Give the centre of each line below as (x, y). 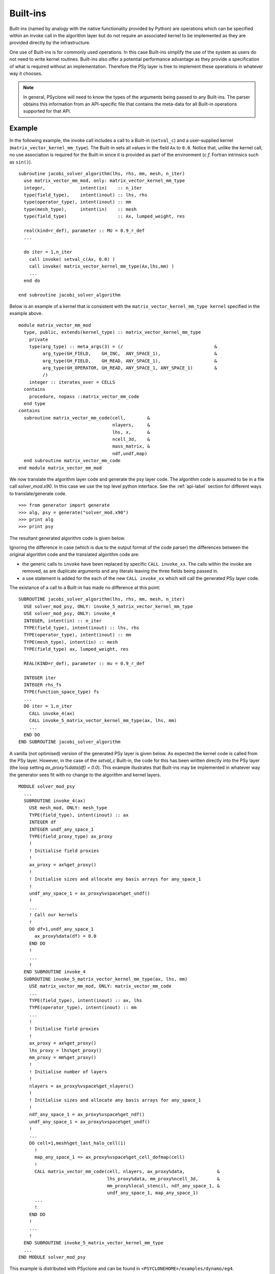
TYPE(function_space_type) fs (61, 692)
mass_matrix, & (131, 446)
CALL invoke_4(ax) (52, 713)
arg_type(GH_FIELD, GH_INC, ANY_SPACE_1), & (130, 354)
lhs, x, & (131, 432)
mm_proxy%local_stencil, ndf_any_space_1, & (163, 1186)
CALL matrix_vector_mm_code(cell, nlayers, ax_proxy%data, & (127, 1172)
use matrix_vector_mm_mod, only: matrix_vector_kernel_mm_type (104, 181)
